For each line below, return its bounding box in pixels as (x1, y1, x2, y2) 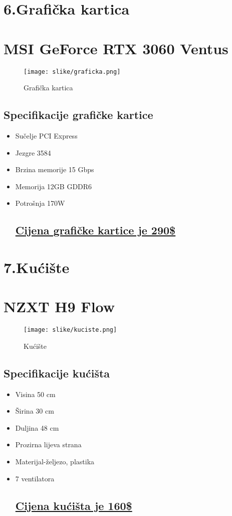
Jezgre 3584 (15, 147, 51, 158)
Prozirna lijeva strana (15, 439, 82, 450)
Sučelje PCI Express (15, 130, 78, 141)
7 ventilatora (15, 473, 55, 483)
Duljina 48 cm (15, 422, 59, 433)
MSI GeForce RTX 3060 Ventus (4, 38, 228, 58)
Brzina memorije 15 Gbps (15, 164, 94, 175)
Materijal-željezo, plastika (15, 456, 95, 467)
